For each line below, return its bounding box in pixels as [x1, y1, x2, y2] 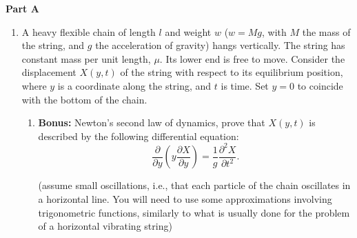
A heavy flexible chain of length [21, 24, 156, 39]
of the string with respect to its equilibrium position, [120, 65, 343, 79]
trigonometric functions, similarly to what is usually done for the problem [38, 205, 350, 219]
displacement [21, 65, 76, 79]
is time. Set [221, 78, 269, 92]
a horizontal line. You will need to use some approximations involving [38, 191, 332, 206]
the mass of [302, 24, 351, 39]
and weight [165, 24, 212, 39]
